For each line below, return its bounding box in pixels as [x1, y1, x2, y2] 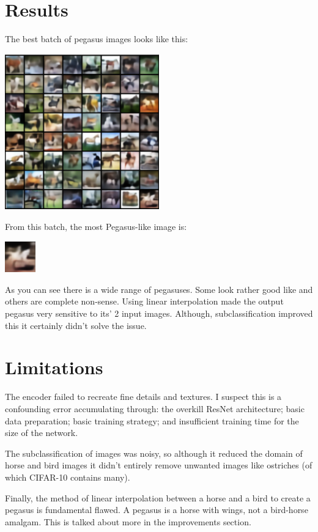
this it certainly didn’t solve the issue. [5, 319, 147, 331]
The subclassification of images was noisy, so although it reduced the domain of [5, 446, 303, 459]
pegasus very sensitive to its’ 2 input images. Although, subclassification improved [5, 307, 313, 320]
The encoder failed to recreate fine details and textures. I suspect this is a [5, 390, 282, 403]
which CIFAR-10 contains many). [5, 470, 130, 483]
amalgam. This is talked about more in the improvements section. [5, 515, 251, 528]
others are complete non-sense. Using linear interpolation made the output [5, 295, 284, 308]
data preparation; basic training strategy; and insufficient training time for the [5, 414, 299, 427]
